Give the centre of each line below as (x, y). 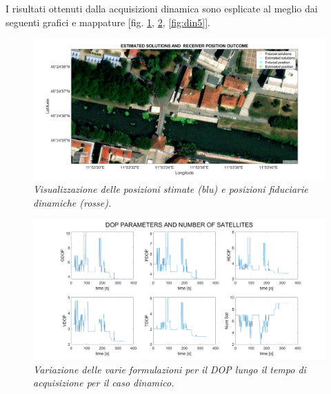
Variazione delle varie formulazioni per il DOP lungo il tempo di (170, 369)
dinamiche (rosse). (72, 202)
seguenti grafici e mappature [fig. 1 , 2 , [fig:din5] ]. (108, 22)
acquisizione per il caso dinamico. (104, 383)
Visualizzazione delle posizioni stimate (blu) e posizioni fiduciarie (171, 188)
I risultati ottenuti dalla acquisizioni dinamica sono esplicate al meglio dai (162, 8)
